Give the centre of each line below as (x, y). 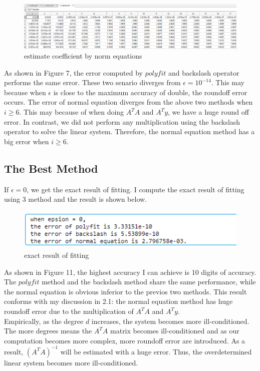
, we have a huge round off (208, 112)
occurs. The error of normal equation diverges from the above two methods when (128, 102)
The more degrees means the (48, 331)
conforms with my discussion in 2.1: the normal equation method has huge (118, 301)
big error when (27, 141)
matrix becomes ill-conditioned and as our (175, 331)
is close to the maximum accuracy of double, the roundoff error (150, 92)
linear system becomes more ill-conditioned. (71, 362)
